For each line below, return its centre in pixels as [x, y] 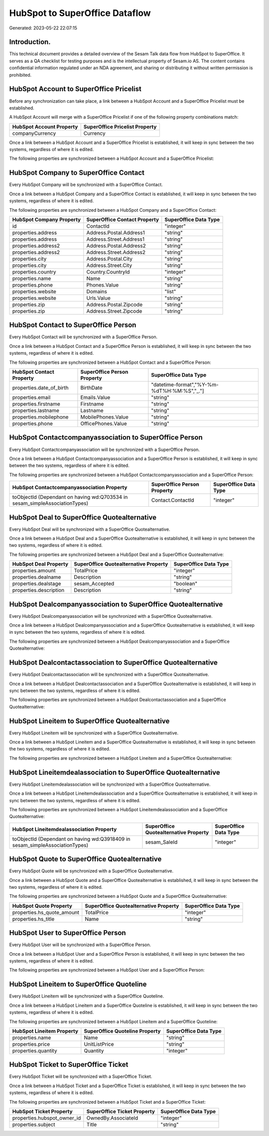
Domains [97, 291]
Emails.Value [95, 398]
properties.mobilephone [40, 417]
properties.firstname [36, 404]
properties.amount [34, 570]
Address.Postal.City [110, 259]
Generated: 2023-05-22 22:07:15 [43, 28]
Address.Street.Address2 [116, 252]
